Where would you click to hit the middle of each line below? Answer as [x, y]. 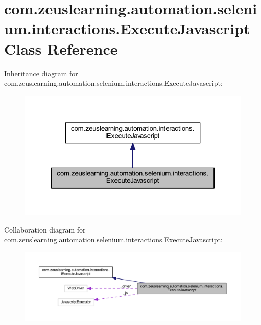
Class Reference [61, 48]
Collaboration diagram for [45, 229]
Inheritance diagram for [41, 73]
